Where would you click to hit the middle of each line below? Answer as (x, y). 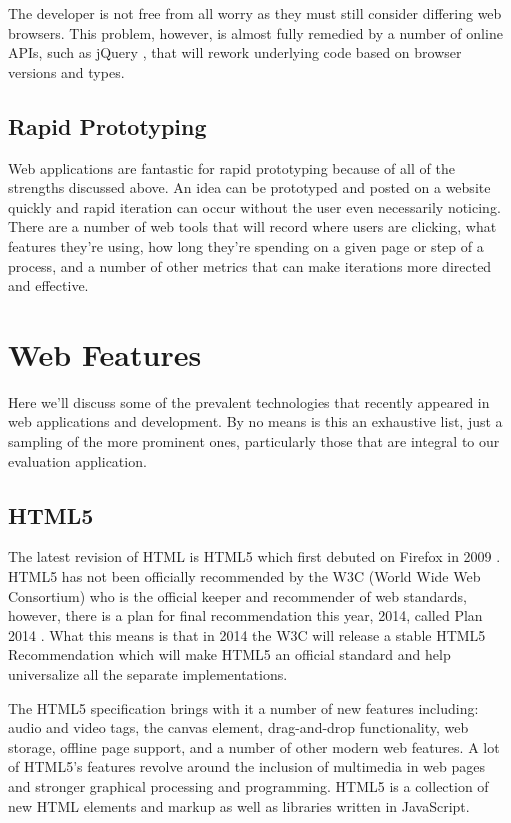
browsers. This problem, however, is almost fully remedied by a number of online (255, 32)
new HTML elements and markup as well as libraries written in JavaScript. (239, 805)
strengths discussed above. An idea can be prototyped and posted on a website (249, 187)
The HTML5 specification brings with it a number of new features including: (243, 707)
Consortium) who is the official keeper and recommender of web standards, (237, 595)
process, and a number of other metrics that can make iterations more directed (250, 265)
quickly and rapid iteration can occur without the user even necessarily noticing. (254, 206)
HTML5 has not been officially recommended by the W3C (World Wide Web (244, 576)
